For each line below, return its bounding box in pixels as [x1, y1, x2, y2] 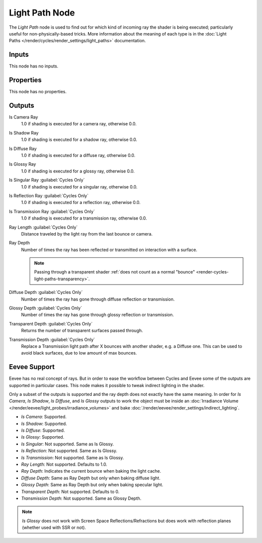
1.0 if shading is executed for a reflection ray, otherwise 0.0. [21, 200, 141, 205]
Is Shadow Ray [9, 130, 39, 136]
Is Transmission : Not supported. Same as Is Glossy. [21, 455, 124, 460]
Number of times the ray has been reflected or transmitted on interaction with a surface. [21, 247, 197, 253]
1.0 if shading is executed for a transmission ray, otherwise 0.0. [21, 215, 147, 221]
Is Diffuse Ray [9, 146, 37, 152]
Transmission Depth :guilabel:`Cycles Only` [9, 337, 95, 342]
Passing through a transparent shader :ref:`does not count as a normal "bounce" [34, 269, 195, 275]
